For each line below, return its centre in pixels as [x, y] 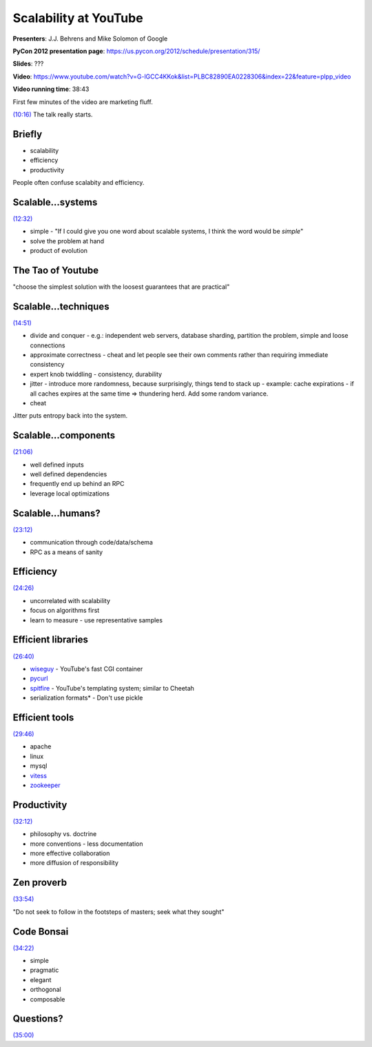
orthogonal [45, 990]
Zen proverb [40, 883]
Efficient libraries [51, 640]
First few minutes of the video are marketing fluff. [83, 102]
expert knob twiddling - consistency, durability [96, 374]
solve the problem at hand [67, 241]
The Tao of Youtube [56, 270]
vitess [39, 775]
